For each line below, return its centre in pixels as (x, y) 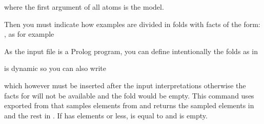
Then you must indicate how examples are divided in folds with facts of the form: (132, 24)
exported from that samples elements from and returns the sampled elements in (129, 105)
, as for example (29, 34)
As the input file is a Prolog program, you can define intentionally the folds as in (131, 51)
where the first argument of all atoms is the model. (84, 7)
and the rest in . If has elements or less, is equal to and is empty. (106, 115)
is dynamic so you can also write (55, 68)
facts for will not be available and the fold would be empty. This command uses (129, 95)
